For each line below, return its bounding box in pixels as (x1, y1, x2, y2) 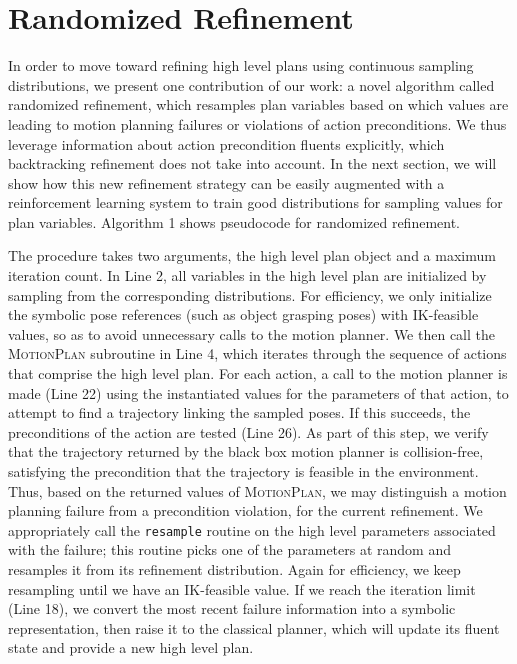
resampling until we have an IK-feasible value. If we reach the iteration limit (8, 578, 476, 599)
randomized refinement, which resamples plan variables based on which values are (8, 94, 509, 115)
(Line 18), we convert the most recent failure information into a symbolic (8, 598, 456, 619)
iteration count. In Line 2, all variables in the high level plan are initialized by (8, 265, 487, 286)
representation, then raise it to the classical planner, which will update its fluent (8, 617, 500, 638)
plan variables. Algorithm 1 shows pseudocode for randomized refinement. (8, 211, 461, 232)
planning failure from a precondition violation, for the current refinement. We (8, 500, 483, 521)
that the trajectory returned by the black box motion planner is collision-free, (8, 441, 484, 462)
